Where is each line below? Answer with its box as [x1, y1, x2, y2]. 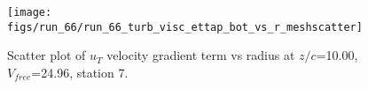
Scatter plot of [7, 46, 86, 64]
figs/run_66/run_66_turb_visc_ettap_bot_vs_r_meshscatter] [7, 20, 363, 33]
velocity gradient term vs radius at [106, 46, 295, 64]
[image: [7, 6, 52, 19]
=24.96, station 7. [31, 63, 129, 81]
